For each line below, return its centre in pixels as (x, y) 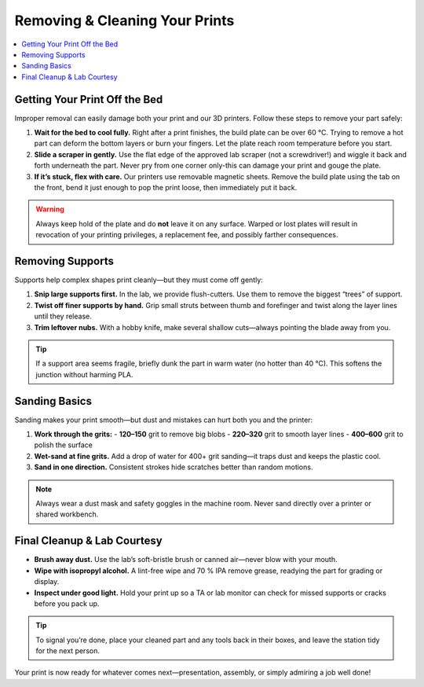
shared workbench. (67, 514)
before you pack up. (67, 603)
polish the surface (64, 445)
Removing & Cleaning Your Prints (124, 20)
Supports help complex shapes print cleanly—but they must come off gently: (139, 280)
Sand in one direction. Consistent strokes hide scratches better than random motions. (174, 467)
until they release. (63, 316)
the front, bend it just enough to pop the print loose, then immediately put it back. (166, 187)
